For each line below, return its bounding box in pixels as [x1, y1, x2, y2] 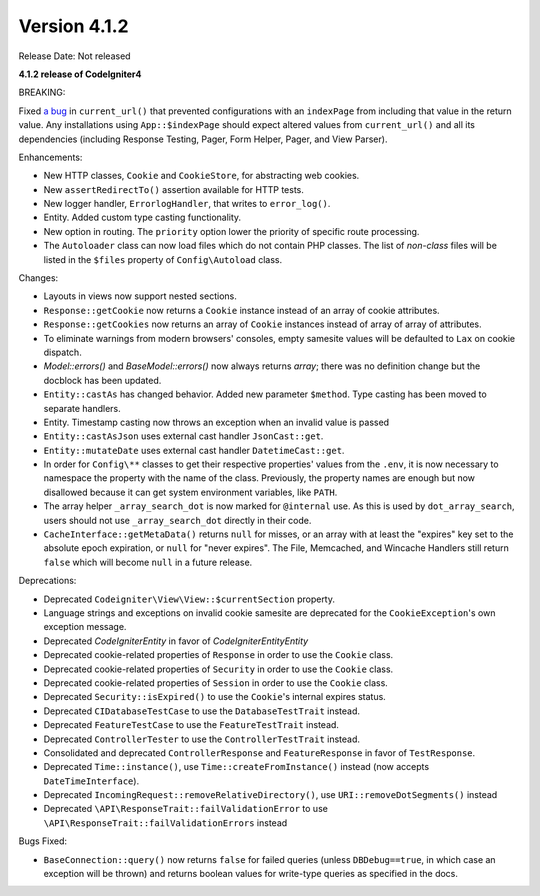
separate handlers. [43, 402, 122, 414]
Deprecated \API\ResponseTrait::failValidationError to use [43, 803, 329, 815]
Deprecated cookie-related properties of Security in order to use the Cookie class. [43, 663, 394, 675]
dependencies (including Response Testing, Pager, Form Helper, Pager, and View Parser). [18, 133, 388, 145]
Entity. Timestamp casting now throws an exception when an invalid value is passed [43, 416, 390, 428]
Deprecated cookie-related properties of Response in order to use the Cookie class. [43, 649, 394, 661]
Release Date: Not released [18, 50, 131, 62]
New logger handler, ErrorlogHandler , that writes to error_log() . [43, 198, 331, 210]
